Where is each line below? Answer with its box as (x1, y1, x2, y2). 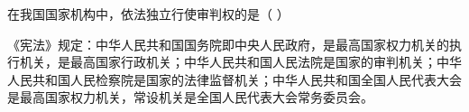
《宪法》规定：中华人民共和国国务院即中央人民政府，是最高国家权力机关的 (7, 34, 449, 53)
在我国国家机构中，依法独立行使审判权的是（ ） (7, 5, 290, 23)
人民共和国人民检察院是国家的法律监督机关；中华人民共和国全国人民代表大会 (7, 70, 462, 89)
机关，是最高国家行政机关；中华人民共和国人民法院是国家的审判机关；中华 (19, 52, 462, 71)
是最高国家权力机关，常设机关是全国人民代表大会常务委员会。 (7, 88, 373, 107)
